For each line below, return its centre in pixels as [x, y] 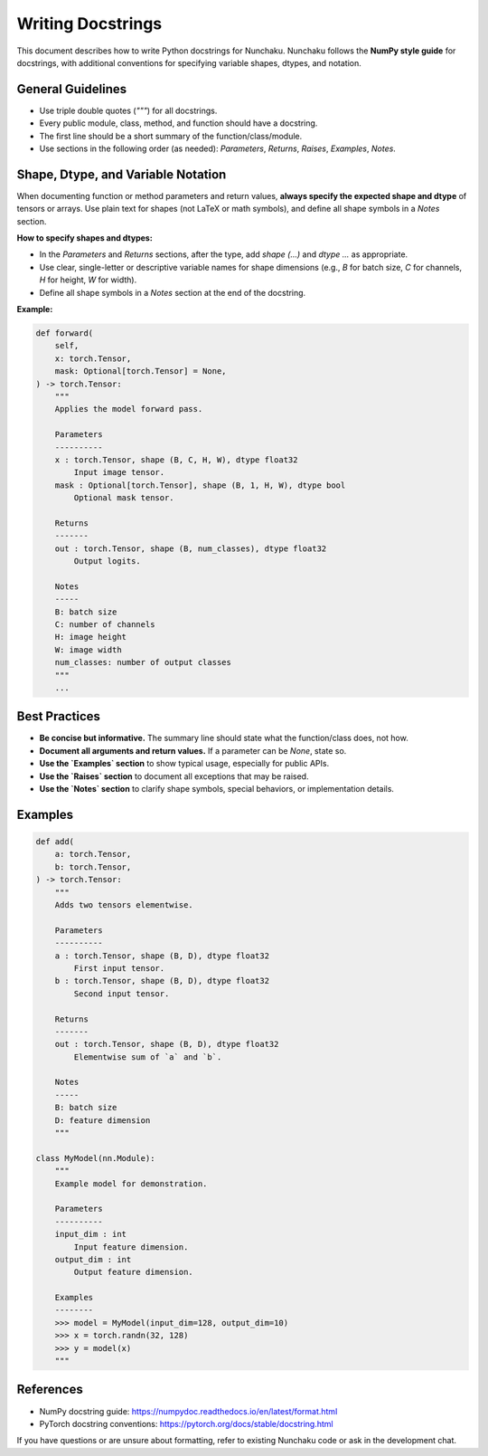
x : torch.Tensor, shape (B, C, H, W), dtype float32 [176, 460]
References [50, 1389]
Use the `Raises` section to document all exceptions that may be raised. [174, 776]
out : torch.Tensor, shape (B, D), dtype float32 [167, 1044]
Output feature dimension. [133, 1272]
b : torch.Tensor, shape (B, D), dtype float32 [162, 981]
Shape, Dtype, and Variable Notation [122, 174]
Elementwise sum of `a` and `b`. [148, 1057]
